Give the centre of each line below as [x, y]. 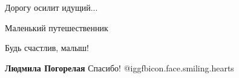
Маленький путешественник [57, 27]
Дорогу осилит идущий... [51, 7]
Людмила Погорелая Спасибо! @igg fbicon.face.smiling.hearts [119, 67]
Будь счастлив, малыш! [47, 48]
